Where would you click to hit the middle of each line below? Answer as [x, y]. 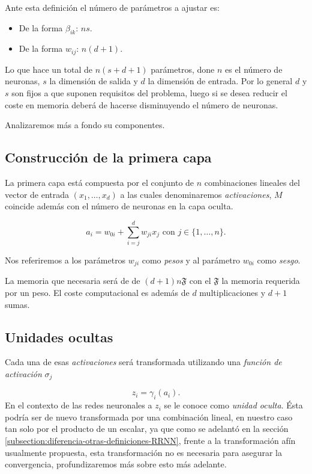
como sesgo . [279, 260]
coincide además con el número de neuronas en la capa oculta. [119, 206]
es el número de [254, 69]
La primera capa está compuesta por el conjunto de [100, 183]
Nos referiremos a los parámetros [65, 260]
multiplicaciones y [232, 292]
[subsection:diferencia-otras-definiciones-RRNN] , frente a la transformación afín [150, 440]
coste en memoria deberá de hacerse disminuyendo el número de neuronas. [142, 104]
